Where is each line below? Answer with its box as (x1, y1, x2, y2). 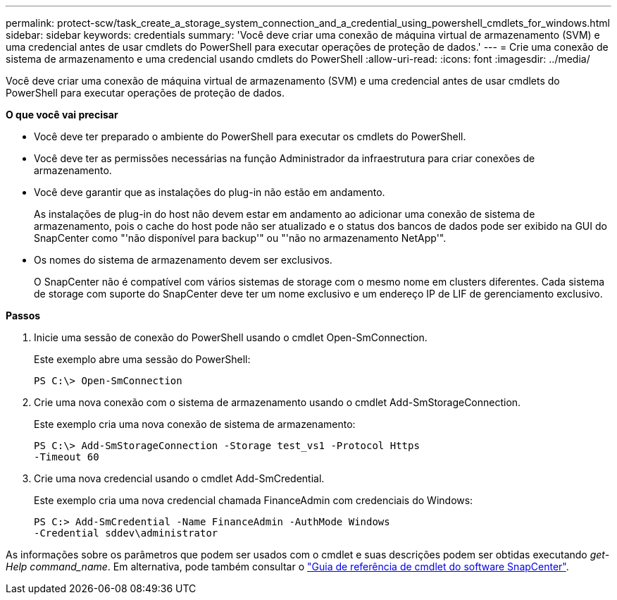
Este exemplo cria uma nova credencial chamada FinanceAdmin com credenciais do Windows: (34, 494, 473, 506)
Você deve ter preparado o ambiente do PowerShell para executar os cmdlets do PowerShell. (34, 130, 466, 142)
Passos (6, 310, 41, 322)
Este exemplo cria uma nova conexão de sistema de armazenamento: (34, 418, 356, 430)
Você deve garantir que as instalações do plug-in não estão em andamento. (34, 186, 385, 198)
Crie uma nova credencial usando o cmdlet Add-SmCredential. (34, 472, 325, 484)
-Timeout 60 (34, 451, 99, 463)
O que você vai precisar (6, 109, 118, 121)
